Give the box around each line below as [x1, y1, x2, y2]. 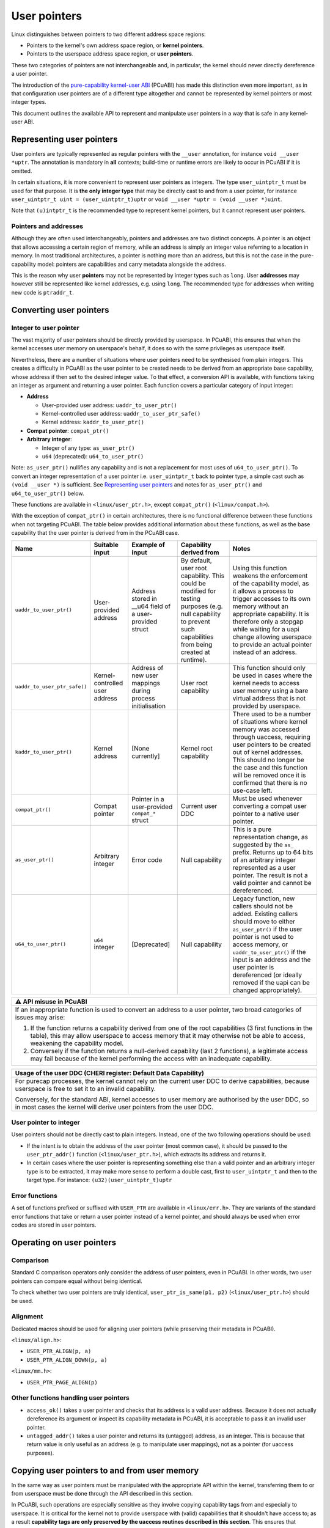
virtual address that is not [232, 694, 306, 702]
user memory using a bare [232, 686, 309, 695]
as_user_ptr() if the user [232, 925, 302, 933]
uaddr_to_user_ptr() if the [232, 947, 306, 956]
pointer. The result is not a [232, 871, 308, 880]
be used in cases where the [232, 671, 312, 680]
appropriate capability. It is [232, 609, 310, 618]
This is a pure [232, 825, 272, 834]
